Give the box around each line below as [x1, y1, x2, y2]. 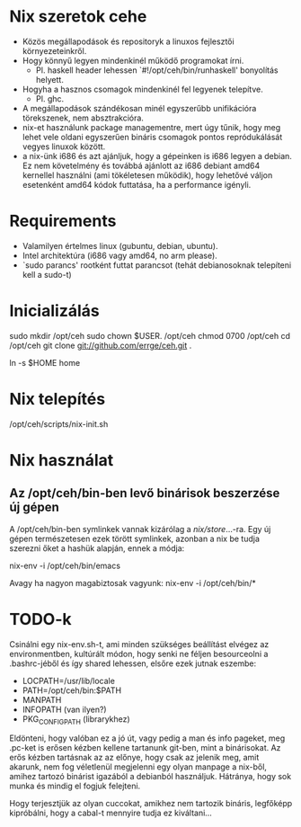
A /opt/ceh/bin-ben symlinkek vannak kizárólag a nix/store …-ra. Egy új [9, 523, 271, 534]
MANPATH [22, 694, 62, 705]
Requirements [9, 211, 117, 231]
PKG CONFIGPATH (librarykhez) [22, 713, 130, 726]
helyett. [35, 74, 65, 84]
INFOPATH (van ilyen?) [22, 704, 107, 715]
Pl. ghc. [35, 93, 65, 104]
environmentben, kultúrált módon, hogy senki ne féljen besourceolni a [9, 648, 269, 659]
